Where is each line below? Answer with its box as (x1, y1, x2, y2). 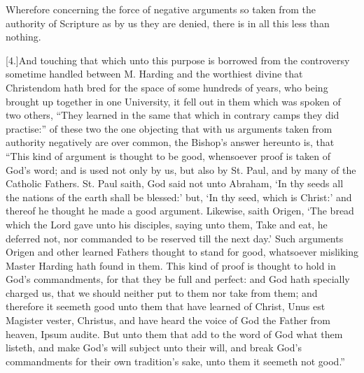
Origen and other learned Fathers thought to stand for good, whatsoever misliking (6, 244, 359, 259)
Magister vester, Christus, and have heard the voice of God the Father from (6, 313, 331, 328)
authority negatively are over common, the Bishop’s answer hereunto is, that (6, 135, 335, 149)
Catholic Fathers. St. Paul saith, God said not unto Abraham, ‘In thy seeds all (6, 176, 344, 191)
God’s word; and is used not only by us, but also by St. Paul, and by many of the (6, 162, 356, 177)
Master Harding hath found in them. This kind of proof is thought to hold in (6, 258, 336, 272)
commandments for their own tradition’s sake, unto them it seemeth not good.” (6, 353, 345, 368)
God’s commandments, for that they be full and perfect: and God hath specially (6, 272, 350, 286)
